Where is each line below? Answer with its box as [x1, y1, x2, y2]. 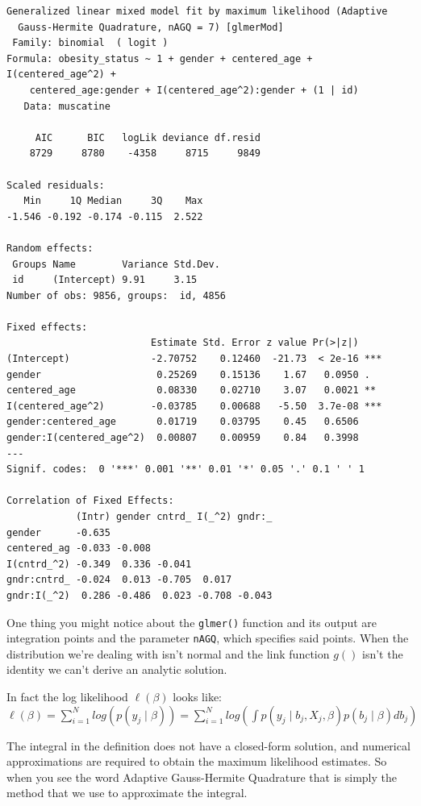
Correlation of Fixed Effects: [6, 495, 174, 507]
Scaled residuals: [6, 179, 105, 191]
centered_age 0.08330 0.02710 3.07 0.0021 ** [6, 384, 377, 397]
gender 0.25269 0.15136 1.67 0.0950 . [6, 368, 371, 380]
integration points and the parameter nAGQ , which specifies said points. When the [6, 629, 409, 646]
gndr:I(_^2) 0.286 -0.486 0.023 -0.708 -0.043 [6, 589, 273, 601]
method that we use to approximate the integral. [6, 784, 248, 801]
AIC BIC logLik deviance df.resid [35, 131, 261, 143]
